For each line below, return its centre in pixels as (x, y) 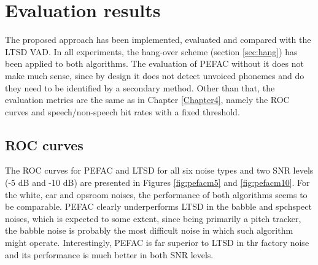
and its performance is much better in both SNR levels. (109, 254)
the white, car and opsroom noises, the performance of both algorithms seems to (156, 194)
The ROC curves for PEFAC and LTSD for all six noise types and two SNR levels (159, 170)
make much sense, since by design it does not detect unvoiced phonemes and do (155, 75)
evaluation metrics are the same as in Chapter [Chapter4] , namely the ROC (147, 100)
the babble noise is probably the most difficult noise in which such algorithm (149, 230)
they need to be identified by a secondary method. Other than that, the (140, 87)
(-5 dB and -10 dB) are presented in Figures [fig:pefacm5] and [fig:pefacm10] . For (157, 182)
